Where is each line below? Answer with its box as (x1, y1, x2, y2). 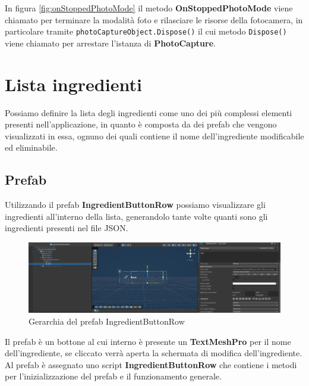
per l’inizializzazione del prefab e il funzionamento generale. (5, 370, 222, 382)
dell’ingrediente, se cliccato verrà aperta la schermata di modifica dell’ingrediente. (5, 347, 302, 359)
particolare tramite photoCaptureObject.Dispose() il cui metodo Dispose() (5, 25, 287, 38)
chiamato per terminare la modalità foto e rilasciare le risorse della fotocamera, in (5, 13, 303, 26)
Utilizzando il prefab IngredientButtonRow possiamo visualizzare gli (5, 198, 266, 211)
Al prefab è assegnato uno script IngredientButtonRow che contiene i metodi (5, 358, 297, 371)
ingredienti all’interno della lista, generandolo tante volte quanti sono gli (5, 210, 268, 222)
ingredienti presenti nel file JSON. (5, 222, 128, 234)
